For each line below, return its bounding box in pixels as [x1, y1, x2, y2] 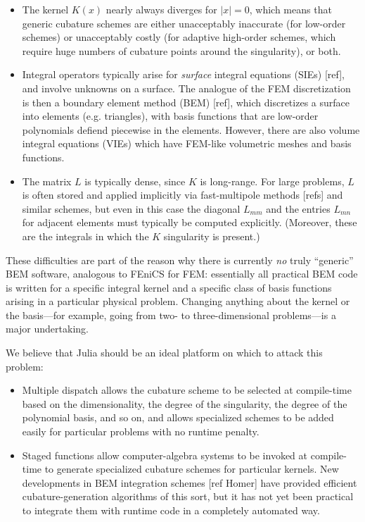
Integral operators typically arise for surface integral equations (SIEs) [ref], [22, 67, 345, 82]
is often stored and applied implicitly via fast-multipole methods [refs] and [22, 187, 343, 202]
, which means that [249, 2, 332, 16]
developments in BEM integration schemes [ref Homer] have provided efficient [22, 475, 357, 490]
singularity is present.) [163, 228, 260, 243]
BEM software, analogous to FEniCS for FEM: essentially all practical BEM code [6, 266, 358, 281]
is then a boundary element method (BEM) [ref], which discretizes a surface [22, 94, 350, 109]
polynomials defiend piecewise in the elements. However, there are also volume [22, 122, 360, 137]
